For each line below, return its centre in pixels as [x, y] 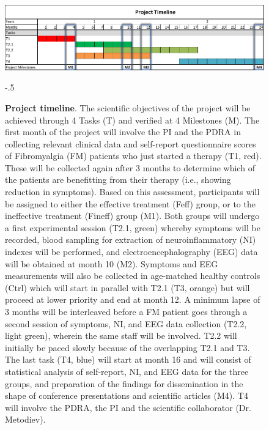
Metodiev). [25, 419]
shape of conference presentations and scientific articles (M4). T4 [127, 395]
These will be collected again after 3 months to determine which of [130, 167]
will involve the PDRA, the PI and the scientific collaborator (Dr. [128, 407]
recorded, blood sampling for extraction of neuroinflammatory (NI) [131, 239]
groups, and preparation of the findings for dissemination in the [124, 383]
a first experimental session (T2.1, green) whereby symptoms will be [133, 227]
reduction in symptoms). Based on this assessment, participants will [132, 192]
